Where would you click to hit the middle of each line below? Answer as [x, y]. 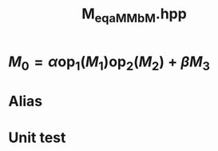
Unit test [37, 137]
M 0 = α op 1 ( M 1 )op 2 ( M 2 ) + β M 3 [109, 63]
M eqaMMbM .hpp [134, 15]
